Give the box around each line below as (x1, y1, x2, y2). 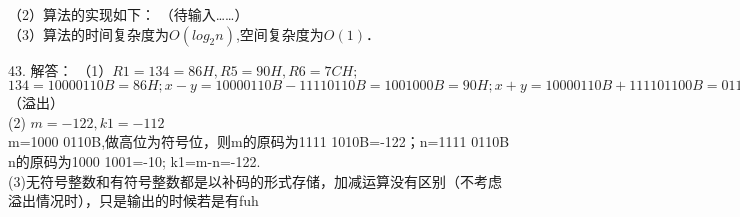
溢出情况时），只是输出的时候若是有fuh (8, 190, 259, 211)
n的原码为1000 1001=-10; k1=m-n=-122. (8, 150, 261, 171)
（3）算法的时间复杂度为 (8, 23, 169, 44)
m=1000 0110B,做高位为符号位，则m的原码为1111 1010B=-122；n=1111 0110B (8, 131, 510, 152)
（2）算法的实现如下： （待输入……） (8, 4, 249, 24)
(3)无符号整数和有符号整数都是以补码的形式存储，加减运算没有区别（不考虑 (8, 170, 502, 191)
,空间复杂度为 (235, 23, 324, 44)
